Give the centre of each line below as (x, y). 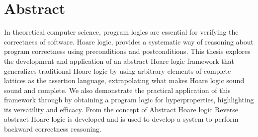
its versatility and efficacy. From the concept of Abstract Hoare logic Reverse (121, 109)
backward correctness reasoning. (53, 129)
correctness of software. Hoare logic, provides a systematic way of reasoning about (129, 41)
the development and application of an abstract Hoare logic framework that (119, 61)
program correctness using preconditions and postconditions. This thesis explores (127, 51)
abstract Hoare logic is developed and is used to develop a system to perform (121, 119)
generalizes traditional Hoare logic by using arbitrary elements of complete (118, 70)
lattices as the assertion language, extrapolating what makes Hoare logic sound (124, 80)
